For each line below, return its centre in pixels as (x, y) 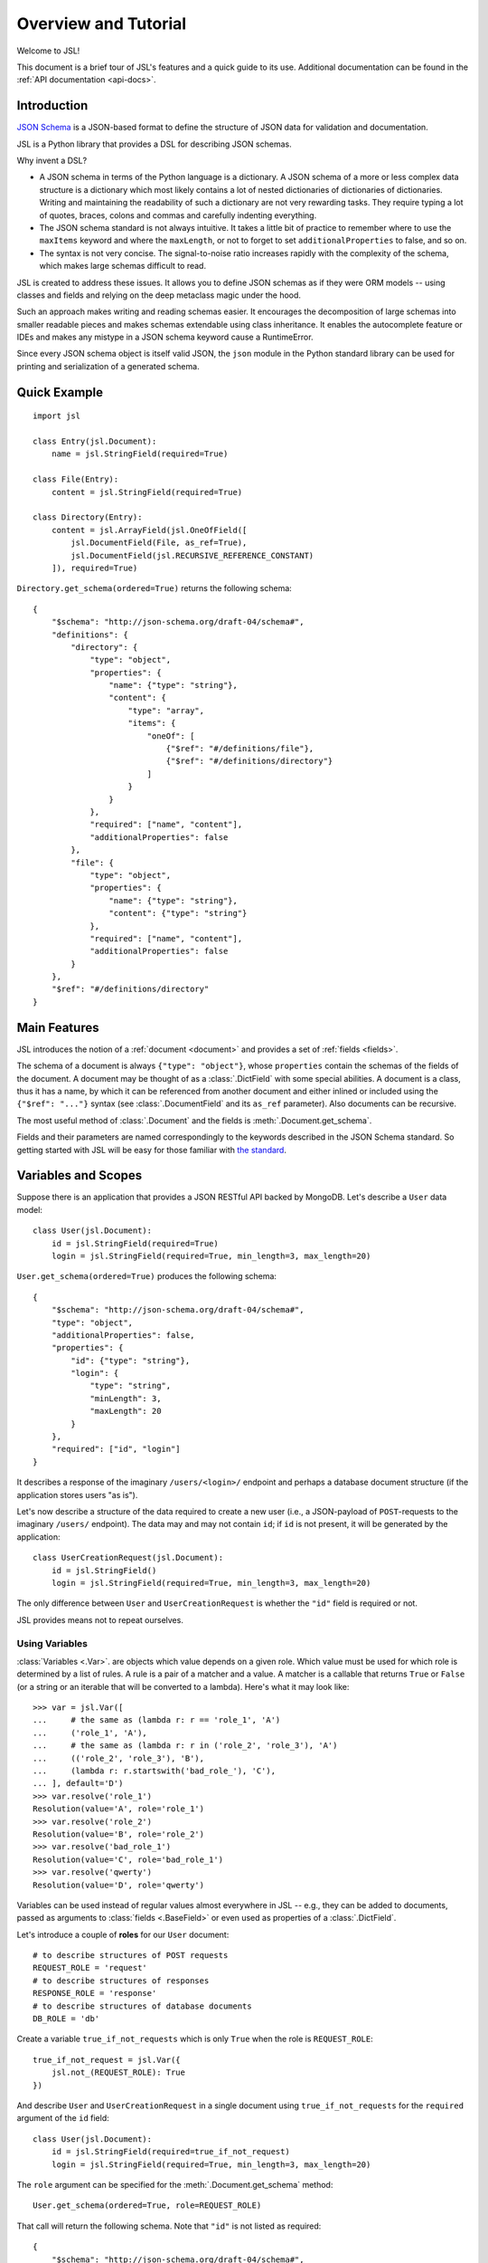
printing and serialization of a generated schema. (108, 366)
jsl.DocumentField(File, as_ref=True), (159, 543)
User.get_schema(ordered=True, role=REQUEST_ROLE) (147, 2206)
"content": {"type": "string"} (178, 913)
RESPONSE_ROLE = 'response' (95, 1993)
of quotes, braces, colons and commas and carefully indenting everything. (178, 215)
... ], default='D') (78, 1784)
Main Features (58, 1027)
